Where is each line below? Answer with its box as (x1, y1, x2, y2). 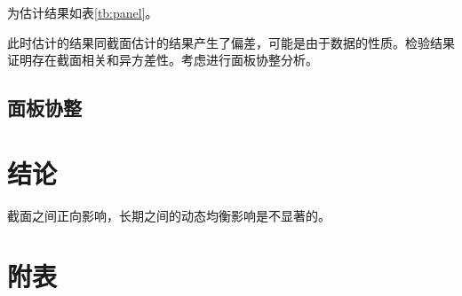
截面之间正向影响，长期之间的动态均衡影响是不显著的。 (7, 206, 331, 224)
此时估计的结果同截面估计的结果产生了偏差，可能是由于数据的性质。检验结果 (7, 33, 455, 51)
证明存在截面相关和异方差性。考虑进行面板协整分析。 (7, 51, 318, 69)
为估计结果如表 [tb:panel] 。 (7, 4, 158, 21)
